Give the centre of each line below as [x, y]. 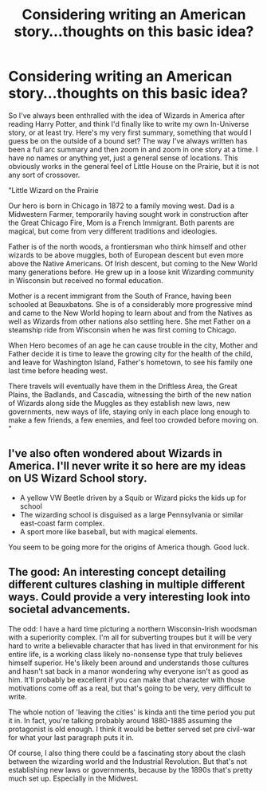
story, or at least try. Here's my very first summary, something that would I [130, 132]
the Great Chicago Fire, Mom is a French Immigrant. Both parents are [122, 222]
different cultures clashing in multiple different [127, 585]
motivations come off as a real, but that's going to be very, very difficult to [130, 688]
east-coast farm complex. [62, 523]
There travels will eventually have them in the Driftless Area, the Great [123, 386]
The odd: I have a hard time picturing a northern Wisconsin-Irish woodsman [133, 628]
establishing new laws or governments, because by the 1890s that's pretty [130, 769]
